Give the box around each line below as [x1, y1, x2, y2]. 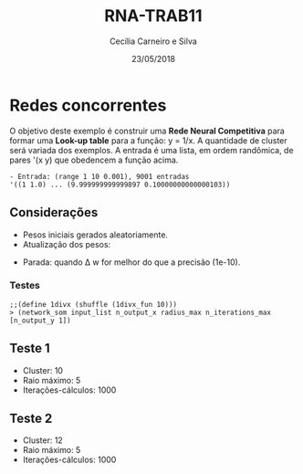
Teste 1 [9, 341, 50, 356]
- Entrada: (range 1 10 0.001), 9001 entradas [9, 172, 190, 181]
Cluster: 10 [22, 364, 64, 375]
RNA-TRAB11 [104, 5, 203, 26]
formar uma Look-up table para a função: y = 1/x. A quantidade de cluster [9, 134, 287, 146]
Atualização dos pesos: [22, 238, 111, 249]
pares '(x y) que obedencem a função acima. [9, 154, 179, 165]
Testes [9, 279, 41, 292]
